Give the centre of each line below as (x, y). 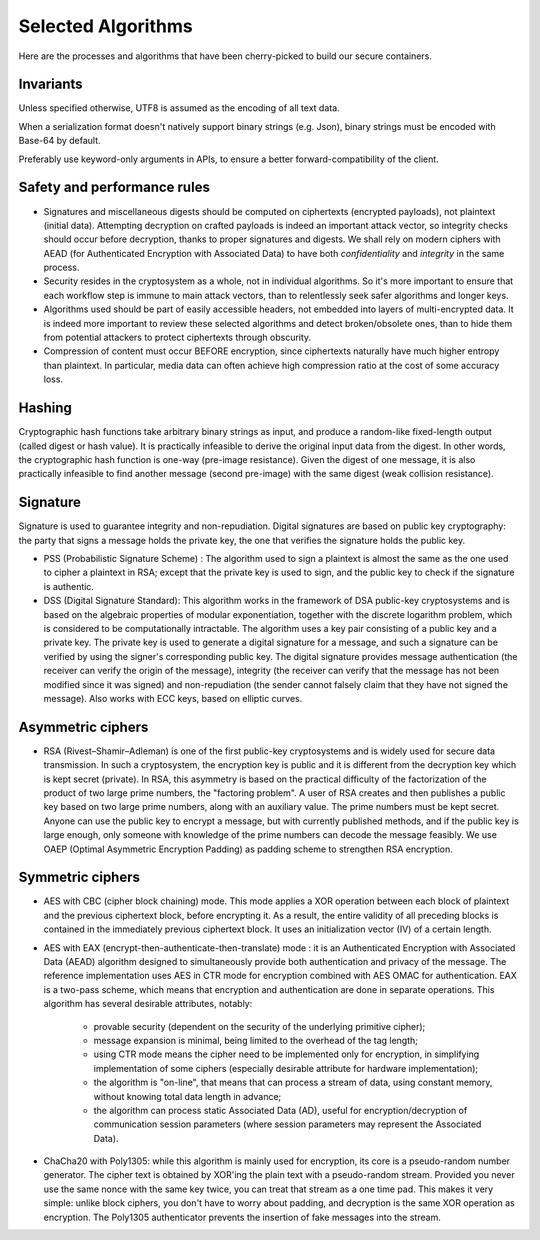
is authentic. (69, 586)
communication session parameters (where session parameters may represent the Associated (287, 1124)
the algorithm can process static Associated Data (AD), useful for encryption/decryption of (280, 1110)
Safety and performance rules (114, 187)
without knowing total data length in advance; (187, 1096)
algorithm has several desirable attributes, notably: (148, 1004)
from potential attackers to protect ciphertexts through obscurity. (177, 337)
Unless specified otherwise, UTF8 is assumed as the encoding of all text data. (179, 108)
